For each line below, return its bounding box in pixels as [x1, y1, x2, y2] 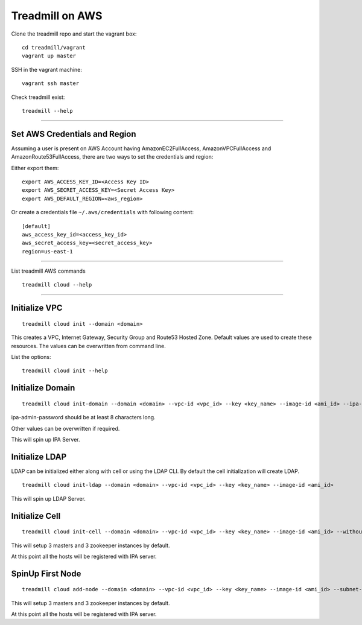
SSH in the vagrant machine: [11, 66, 83, 73]
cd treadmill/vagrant [22, 44, 86, 51]
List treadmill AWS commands [11, 267, 86, 274]
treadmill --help [22, 107, 73, 114]
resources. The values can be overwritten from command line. [11, 342, 166, 349]
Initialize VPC [11, 303, 63, 313]
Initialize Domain [11, 383, 75, 393]
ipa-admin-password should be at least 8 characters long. [11, 414, 156, 421]
